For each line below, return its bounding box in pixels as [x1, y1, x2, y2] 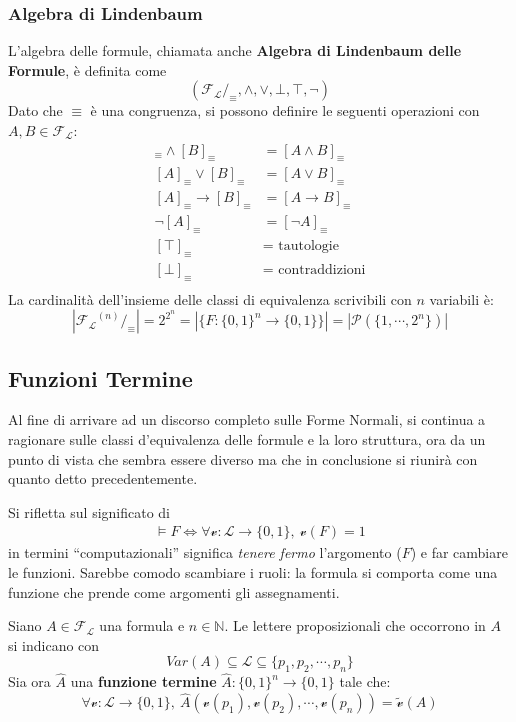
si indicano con [8, 634, 100, 655]
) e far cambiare [410, 542, 508, 563]
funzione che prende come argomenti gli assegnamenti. [8, 581, 340, 602]
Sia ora [8, 671, 51, 692]
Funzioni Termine [8, 362, 193, 393]
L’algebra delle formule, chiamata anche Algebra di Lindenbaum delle [8, 40, 462, 61]
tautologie [278, 238, 339, 253]
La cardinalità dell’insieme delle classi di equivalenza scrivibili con [8, 288, 412, 309]
